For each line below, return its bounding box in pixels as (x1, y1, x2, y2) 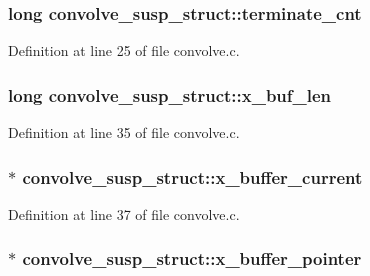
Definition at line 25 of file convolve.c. (8, 40, 240, 61)
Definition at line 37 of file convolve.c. (8, 203, 240, 224)
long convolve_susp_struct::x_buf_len (8, 82, 332, 107)
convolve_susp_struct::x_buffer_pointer (22, 246, 362, 271)
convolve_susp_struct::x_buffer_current (22, 164, 363, 189)
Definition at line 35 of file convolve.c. (8, 122, 240, 143)
